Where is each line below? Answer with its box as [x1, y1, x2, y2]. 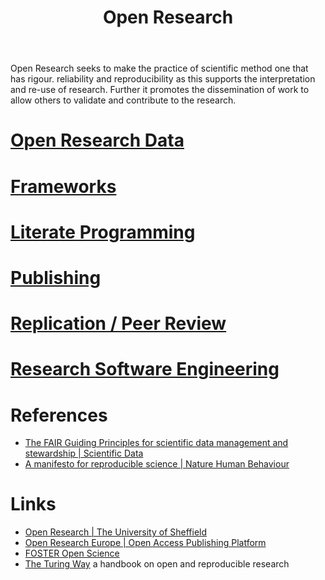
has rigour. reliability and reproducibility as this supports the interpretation [10, 73, 316, 85]
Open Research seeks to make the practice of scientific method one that [10, 62, 309, 75]
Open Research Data [10, 129, 185, 152]
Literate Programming [10, 221, 196, 243]
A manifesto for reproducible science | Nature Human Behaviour [24, 458, 290, 470]
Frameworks [10, 175, 117, 198]
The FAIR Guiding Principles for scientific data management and [24, 437, 289, 449]
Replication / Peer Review [10, 312, 227, 335]
